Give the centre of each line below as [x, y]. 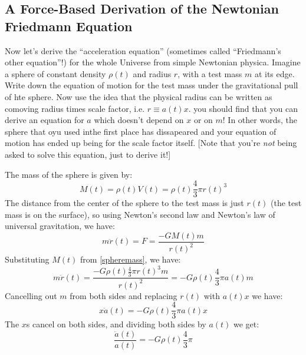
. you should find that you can [243, 108]
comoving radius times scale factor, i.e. [75, 108]
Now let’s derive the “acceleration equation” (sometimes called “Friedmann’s [143, 50]
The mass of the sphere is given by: [69, 174]
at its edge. [274, 73]
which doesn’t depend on [139, 120]
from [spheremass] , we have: [131, 259]
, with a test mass [210, 73]
